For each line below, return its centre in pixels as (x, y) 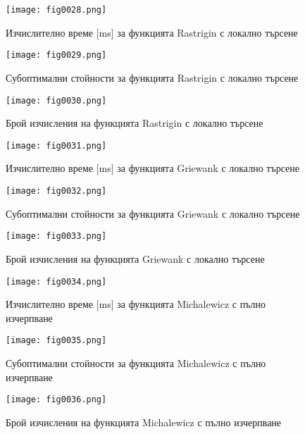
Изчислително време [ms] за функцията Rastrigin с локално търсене (152, 32)
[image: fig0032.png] (56, 191)
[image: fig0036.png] (56, 400)
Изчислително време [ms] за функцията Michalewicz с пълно (136, 304)
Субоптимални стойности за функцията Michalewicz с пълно (136, 363)
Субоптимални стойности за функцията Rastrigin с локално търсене (152, 77)
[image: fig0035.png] (56, 341)
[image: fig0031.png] (56, 145)
